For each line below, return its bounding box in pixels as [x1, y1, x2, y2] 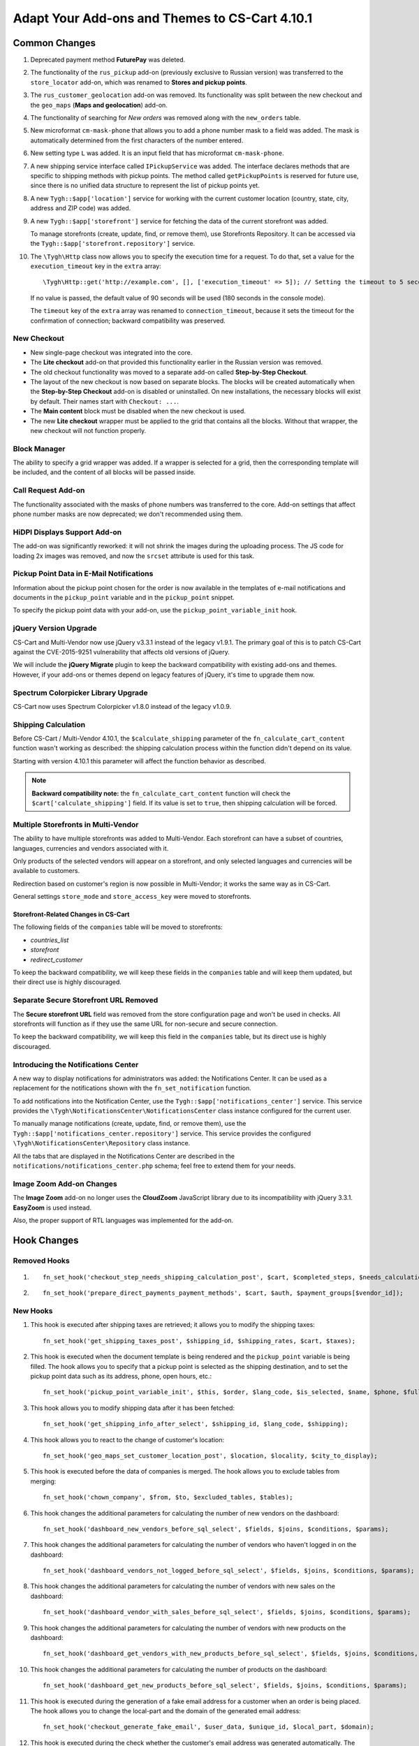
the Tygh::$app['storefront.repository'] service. [30, 240, 196, 248]
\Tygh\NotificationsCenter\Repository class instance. [13, 1139, 191, 1147]
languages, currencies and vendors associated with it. [13, 844, 169, 852]
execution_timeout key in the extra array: [30, 262, 162, 270]
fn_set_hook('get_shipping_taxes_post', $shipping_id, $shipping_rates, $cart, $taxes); [43, 1337, 356, 1344]
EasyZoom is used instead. [13, 1203, 92, 1212]
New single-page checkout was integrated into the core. [30, 348, 193, 356]
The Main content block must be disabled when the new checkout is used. [30, 407, 246, 416]
